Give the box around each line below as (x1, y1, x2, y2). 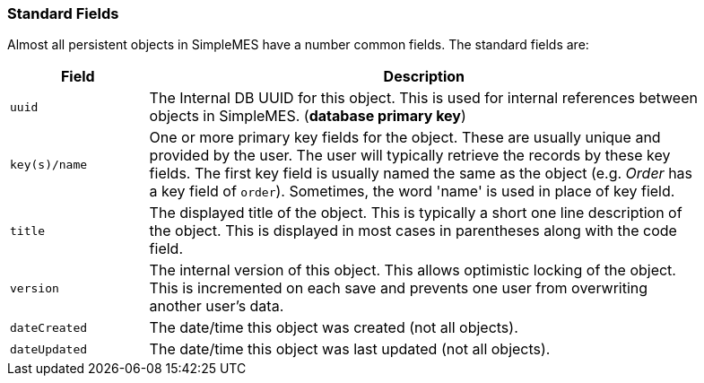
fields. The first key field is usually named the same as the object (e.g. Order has (149, 164, 693, 183)
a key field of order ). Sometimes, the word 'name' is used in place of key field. (149, 182, 675, 201)
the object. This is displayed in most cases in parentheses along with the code (149, 222, 677, 240)
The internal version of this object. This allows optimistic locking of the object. (149, 261, 676, 280)
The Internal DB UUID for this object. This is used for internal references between (149, 89, 698, 108)
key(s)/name (10, 157, 88, 171)
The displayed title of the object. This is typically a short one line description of (149, 204, 682, 222)
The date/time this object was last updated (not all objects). (149, 340, 551, 359)
